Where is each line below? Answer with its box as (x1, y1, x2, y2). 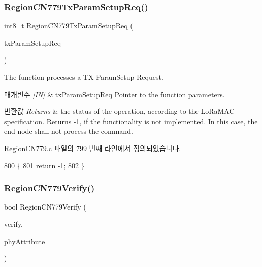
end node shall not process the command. (4, 126, 133, 136)
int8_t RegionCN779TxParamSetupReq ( (4, 20, 133, 31)
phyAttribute (4, 235, 45, 246)
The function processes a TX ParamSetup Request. (4, 72, 163, 82)
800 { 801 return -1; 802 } (4, 160, 85, 170)
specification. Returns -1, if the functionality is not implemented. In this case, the (4, 115, 258, 126)
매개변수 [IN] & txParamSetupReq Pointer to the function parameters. (4, 88, 225, 99)
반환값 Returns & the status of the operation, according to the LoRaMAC (4, 106, 235, 116)
